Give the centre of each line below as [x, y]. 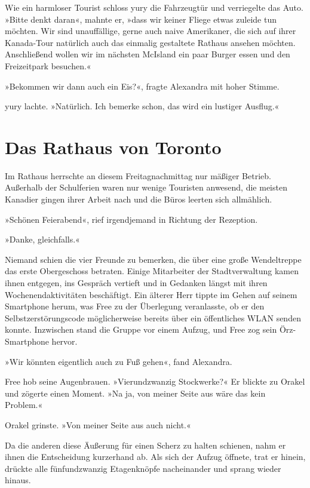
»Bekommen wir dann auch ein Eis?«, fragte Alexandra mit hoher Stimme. [142, 86]
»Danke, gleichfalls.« [42, 239]
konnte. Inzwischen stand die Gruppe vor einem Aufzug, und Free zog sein [141, 329]
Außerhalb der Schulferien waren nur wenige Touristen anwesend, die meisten [146, 187]
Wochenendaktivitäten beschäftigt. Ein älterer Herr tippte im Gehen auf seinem [151, 294]
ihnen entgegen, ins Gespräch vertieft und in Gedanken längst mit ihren [136, 283]
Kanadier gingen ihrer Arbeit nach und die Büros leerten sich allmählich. [139, 199]
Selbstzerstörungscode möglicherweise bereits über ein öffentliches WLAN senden [153, 317]
